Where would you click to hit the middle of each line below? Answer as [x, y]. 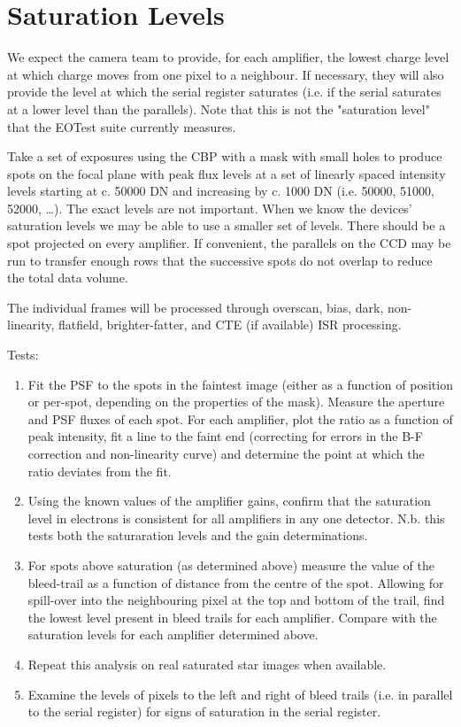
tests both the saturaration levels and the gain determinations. [198, 535]
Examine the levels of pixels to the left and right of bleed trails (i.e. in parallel [240, 694]
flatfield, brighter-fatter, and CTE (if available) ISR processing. [230, 325]
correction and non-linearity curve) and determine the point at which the [226, 453]
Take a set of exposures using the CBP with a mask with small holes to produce [225, 156]
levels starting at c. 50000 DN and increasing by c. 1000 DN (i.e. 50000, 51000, [221, 191]
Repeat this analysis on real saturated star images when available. [207, 664]
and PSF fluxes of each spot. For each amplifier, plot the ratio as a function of [240, 418]
